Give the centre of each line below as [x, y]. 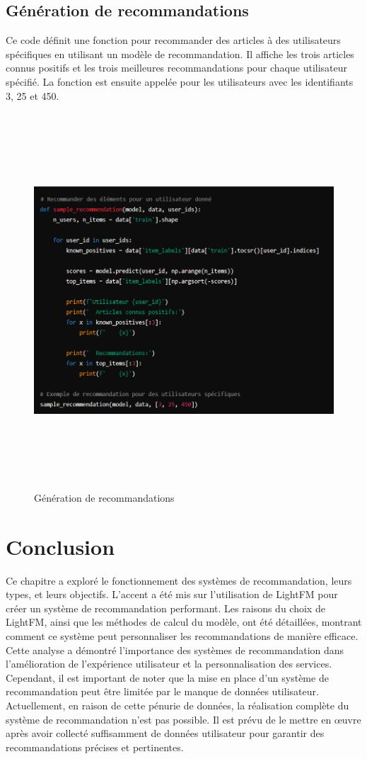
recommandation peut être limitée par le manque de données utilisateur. [162, 691]
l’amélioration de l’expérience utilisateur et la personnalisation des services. [169, 664]
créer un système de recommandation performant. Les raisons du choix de [165, 608]
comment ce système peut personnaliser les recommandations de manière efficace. [182, 635]
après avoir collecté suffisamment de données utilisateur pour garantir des [165, 733]
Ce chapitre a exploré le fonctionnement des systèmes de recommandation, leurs [179, 580]
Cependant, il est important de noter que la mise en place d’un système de [167, 677]
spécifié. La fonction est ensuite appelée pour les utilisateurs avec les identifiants [180, 81]
